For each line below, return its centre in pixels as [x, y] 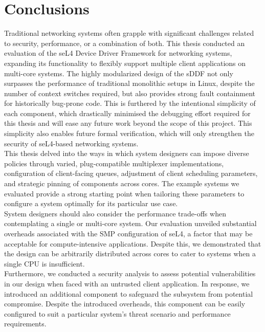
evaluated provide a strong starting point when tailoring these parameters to [124, 193]
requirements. [25, 324]
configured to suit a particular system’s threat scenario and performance [117, 313]
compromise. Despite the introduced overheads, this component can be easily [125, 304]
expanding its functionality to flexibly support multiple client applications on [125, 63]
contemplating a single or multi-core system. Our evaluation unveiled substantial [130, 223]
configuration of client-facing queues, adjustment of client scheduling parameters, [131, 173]
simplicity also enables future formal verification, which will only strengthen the [129, 133]
